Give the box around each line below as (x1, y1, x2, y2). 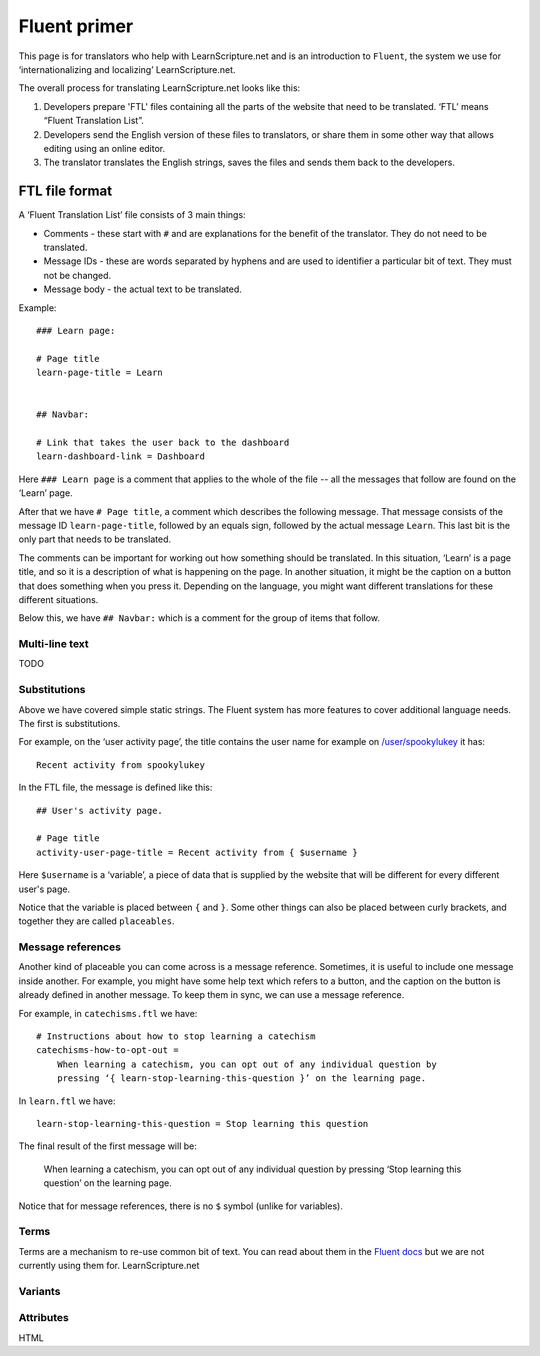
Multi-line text (18, 637, 89, 651)
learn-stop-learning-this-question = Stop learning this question (36, 1118, 369, 1129)
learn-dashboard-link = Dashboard (36, 451, 205, 462)
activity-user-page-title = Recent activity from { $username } (36, 846, 359, 858)
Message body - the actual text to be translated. (43, 283, 242, 295)
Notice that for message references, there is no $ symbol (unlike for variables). (18, 1200, 344, 1212)
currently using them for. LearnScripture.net (18, 1260, 200, 1272)
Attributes (18, 1311, 69, 1325)
